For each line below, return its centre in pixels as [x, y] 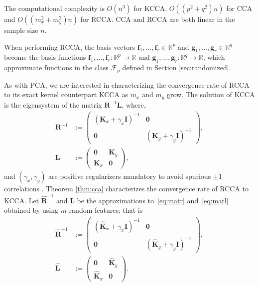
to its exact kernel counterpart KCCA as [66, 94]
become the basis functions [45, 57]
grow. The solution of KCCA [211, 94]
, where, [134, 104]
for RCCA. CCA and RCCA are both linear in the [158, 19]
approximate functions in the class [56, 68]
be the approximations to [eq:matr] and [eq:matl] [153, 200]
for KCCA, [150, 8]
